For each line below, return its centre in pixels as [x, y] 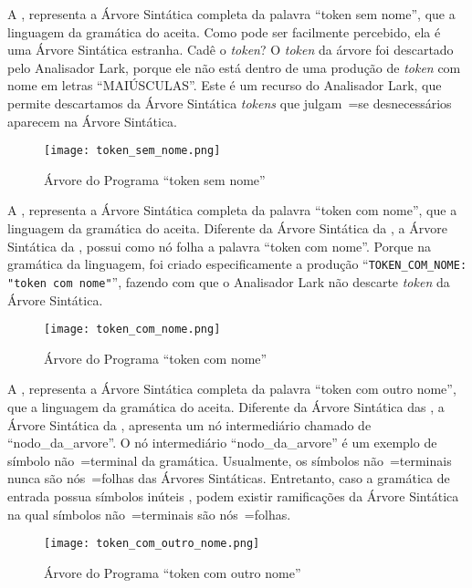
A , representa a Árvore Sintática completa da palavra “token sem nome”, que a [231, 14]
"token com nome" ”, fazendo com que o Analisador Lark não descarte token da [229, 281]
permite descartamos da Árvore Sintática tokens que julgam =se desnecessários [230, 103]
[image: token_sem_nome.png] [132, 151]
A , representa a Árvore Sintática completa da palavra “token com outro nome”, [232, 389]
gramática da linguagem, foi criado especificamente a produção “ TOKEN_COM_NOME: [237, 264]
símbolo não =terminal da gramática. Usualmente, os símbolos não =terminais [230, 460]
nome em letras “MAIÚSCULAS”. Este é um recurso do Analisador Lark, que [225, 85]
